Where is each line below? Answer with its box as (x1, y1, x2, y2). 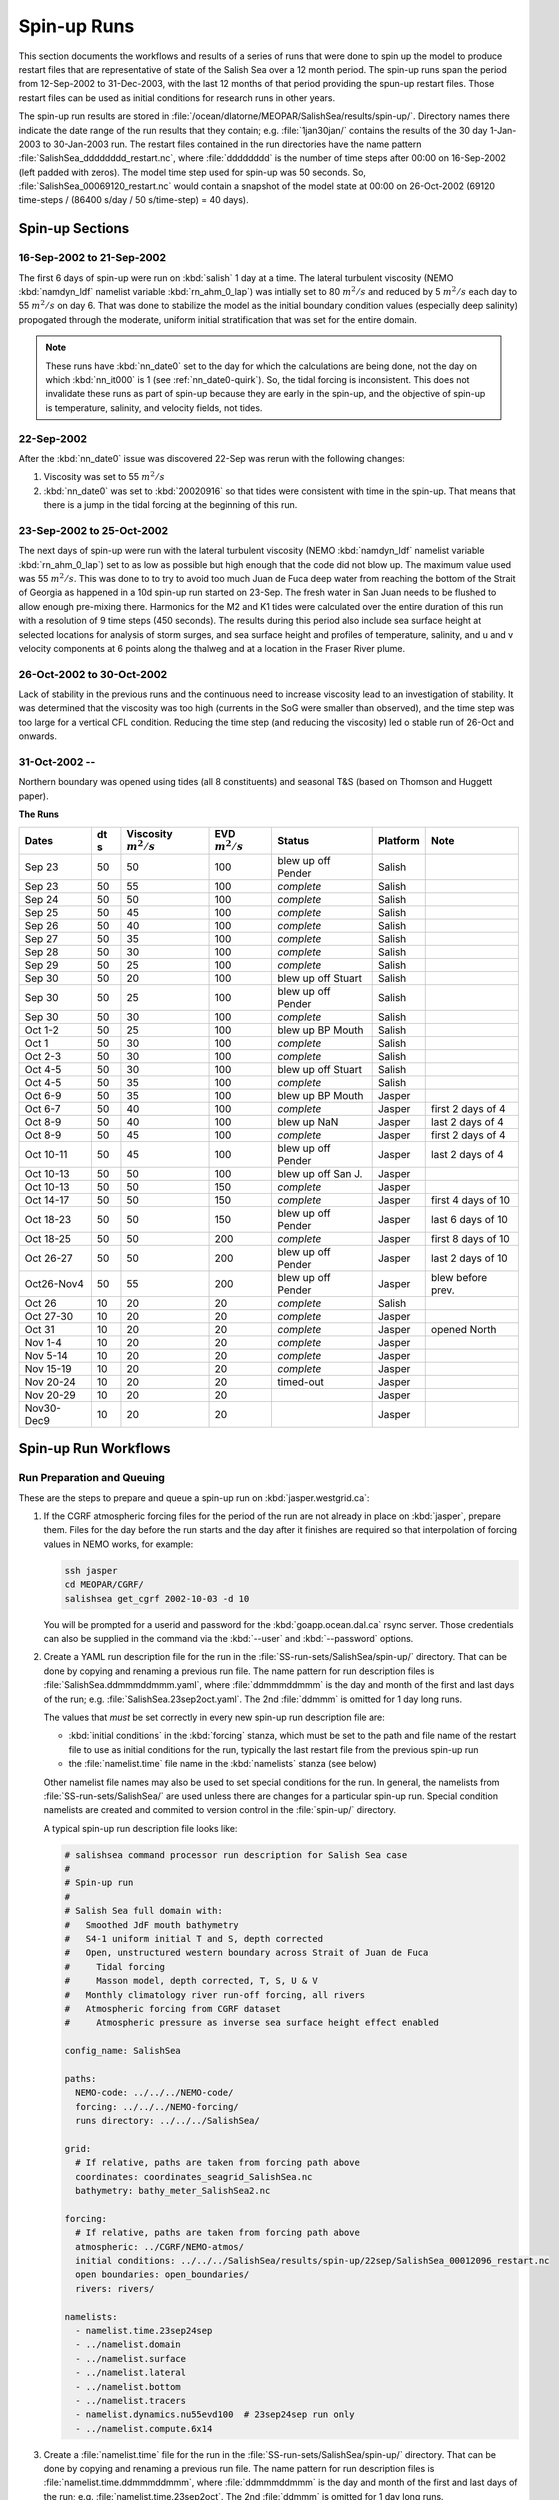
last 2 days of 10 (430, 1251, 509, 1265)
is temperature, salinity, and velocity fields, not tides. (45, 401, 263, 414)
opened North (430, 1322, 497, 1336)
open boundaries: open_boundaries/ (75, 2269, 250, 2280)
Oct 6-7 (24, 1101, 61, 1115)
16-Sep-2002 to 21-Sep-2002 (18, 251, 167, 265)
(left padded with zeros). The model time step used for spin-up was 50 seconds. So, (18, 166, 367, 178)
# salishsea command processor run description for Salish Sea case (64, 1849, 408, 1860)
